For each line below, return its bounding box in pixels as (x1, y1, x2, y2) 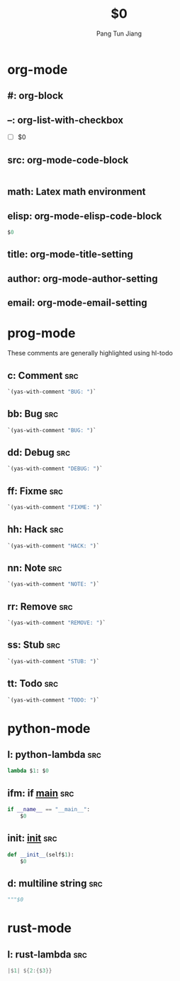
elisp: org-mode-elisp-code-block (7, 210, 162, 222)
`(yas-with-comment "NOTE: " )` (7, 581, 100, 588)
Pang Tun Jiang (96, 29, 142, 38)
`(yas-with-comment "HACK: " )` (7, 542, 100, 550)
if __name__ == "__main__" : (7, 806, 91, 813)
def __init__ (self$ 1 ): (7, 851, 74, 858)
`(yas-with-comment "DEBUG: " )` (7, 465, 103, 473)
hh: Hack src (7, 523, 64, 535)
